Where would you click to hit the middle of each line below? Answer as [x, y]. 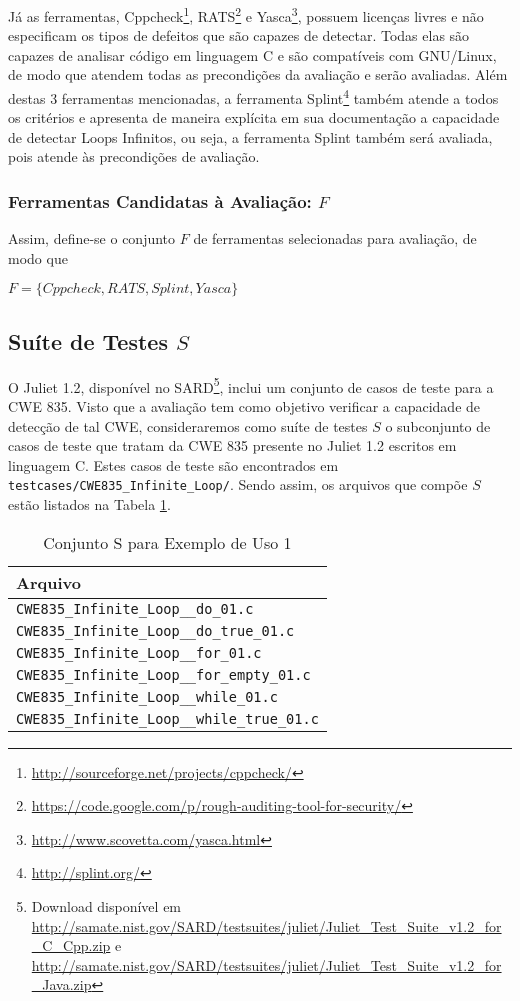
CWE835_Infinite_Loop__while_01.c [147, 696]
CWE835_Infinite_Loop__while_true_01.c [167, 718]
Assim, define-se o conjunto [92, 238]
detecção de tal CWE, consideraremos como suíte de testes [188, 425]
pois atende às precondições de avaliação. [134, 156]
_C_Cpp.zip [71, 945]
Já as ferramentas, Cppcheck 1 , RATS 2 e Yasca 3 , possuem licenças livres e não [246, 14]
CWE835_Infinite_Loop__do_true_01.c [155, 630]
